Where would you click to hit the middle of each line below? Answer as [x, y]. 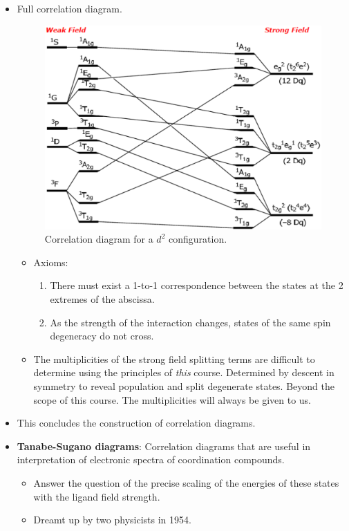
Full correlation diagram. [69, 8]
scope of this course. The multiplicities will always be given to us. [172, 399]
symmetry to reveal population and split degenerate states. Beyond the [184, 386]
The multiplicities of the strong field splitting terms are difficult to [174, 358]
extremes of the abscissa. [102, 299]
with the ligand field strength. [97, 496]
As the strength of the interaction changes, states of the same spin [190, 322]
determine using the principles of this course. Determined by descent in [184, 372]
